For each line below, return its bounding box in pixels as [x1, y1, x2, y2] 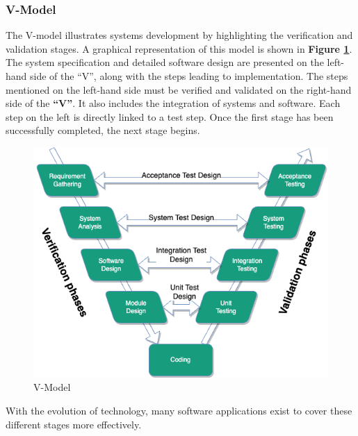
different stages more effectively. [6, 417, 142, 431]
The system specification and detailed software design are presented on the [6, 55, 324, 69]
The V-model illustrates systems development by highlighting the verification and [6, 28, 353, 42]
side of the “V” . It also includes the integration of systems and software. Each [6, 96, 341, 110]
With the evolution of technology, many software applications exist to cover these [6, 403, 352, 418]
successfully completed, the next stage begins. [6, 123, 200, 137]
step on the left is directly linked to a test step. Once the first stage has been [6, 109, 334, 124]
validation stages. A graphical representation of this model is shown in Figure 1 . [6, 41, 352, 56]
